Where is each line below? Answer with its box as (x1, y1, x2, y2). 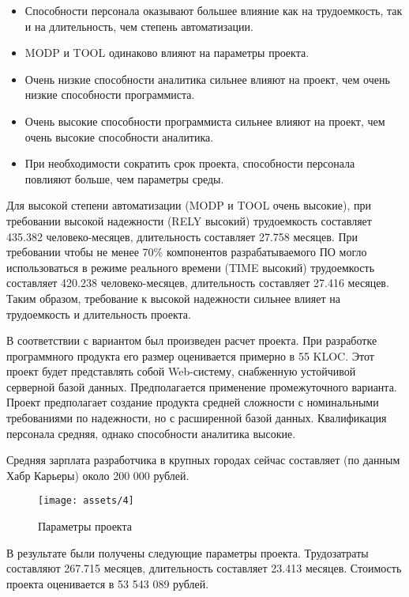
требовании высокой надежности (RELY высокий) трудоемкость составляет (6, 212, 372, 229)
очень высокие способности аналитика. (24, 128, 214, 145)
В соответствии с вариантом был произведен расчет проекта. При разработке (6, 332, 377, 349)
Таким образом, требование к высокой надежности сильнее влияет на (6, 289, 340, 306)
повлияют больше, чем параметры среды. (24, 170, 224, 187)
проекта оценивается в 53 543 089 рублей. (6, 575, 209, 591)
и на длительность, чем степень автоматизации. (24, 17, 253, 34)
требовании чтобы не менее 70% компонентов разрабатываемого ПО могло (6, 244, 367, 260)
